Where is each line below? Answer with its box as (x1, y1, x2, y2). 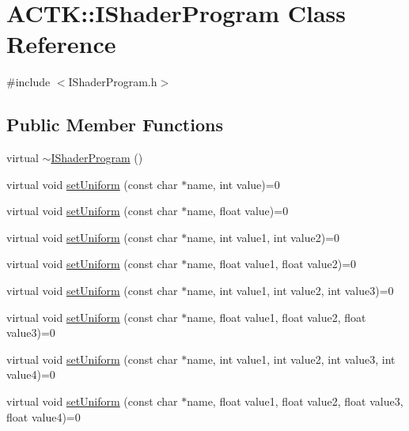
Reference (6, 28, 116, 60)
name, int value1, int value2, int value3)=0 (187, 282, 394, 299)
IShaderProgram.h (68, 74, 157, 90)
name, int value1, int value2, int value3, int (187, 350, 396, 367)
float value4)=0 (6, 408, 81, 425)
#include (6, 74, 51, 90)
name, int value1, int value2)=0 (187, 229, 340, 245)
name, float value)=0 (187, 202, 289, 219)
